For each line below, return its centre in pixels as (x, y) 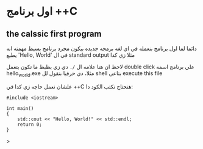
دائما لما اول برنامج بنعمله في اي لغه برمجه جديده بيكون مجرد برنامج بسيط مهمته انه (101, 48)
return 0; (30, 124)
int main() (20, 108)
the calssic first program (54, 34)
